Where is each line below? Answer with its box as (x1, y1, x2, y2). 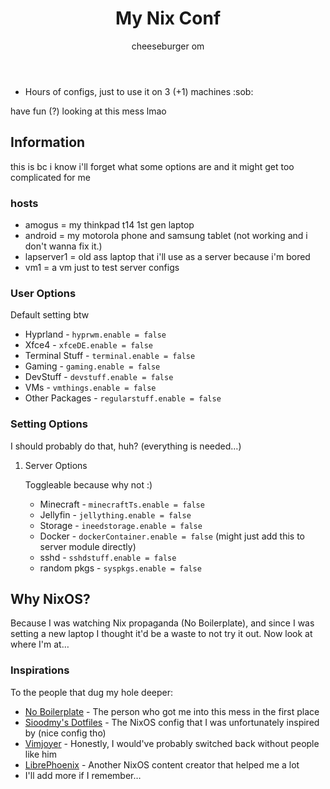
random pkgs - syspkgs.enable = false (39, 562, 202, 574)
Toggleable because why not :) (24, 478, 153, 491)
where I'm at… (10, 638, 70, 651)
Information (10, 134, 86, 151)
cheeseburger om (131, 40, 205, 52)
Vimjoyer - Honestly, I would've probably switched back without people (24, 737, 320, 749)
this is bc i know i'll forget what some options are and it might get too (10, 160, 295, 172)
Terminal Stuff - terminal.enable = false (24, 350, 196, 362)
